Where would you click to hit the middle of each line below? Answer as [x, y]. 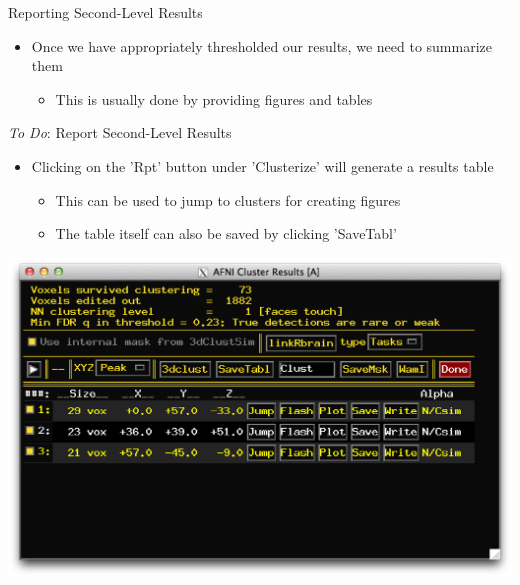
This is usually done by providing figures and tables [214, 98]
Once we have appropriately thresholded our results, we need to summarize [261, 45]
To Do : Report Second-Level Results [120, 132]
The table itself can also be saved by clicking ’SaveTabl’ [226, 233]
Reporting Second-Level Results [105, 12]
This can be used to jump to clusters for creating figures [228, 199]
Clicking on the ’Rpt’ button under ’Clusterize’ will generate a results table [262, 165]
